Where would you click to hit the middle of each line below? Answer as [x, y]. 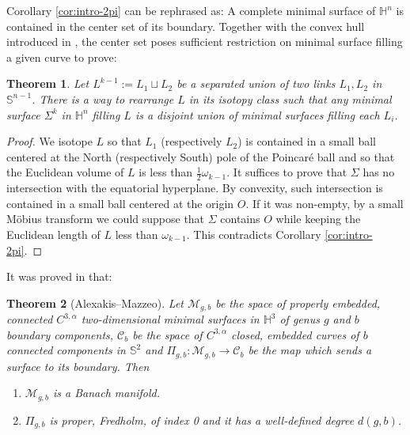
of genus [300, 319]
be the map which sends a [310, 350]
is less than [166, 172]
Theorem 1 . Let [48, 83]
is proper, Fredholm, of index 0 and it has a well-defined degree [202, 420]
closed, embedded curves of [295, 334]
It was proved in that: [59, 276]
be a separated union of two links [256, 83]
